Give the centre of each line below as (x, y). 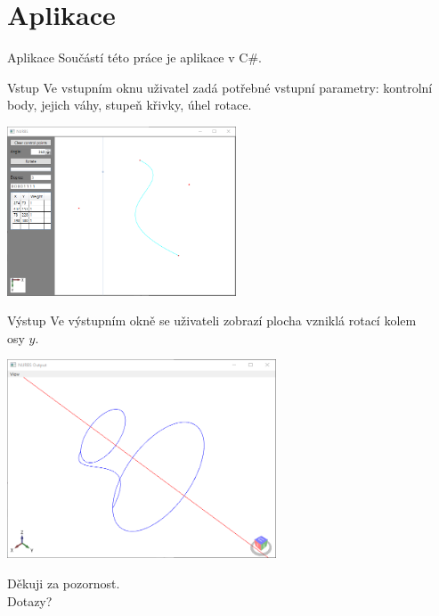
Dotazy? (30, 600)
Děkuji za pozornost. (64, 583)
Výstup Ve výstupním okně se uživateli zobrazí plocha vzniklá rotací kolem (212, 320)
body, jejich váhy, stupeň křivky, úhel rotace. (130, 105)
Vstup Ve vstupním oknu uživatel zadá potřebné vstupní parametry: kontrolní (220, 87)
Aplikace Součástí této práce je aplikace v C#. (134, 57)
